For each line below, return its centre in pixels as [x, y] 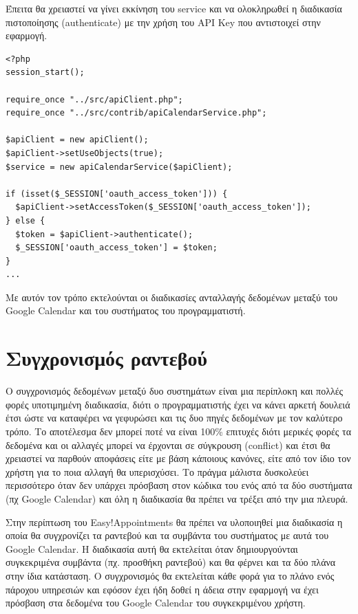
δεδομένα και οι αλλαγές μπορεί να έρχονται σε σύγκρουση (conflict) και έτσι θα [168, 445]
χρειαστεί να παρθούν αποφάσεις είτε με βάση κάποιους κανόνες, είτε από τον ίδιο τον [178, 458]
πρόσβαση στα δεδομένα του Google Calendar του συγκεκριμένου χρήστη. [156, 603]
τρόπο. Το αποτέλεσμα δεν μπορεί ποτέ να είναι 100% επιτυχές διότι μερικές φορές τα [178, 431]
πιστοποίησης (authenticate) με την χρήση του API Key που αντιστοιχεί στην [163, 22]
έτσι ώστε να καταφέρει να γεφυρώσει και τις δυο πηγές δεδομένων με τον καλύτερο [174, 418]
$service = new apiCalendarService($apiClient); [119, 167]
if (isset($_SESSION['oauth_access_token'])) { [117, 194]
